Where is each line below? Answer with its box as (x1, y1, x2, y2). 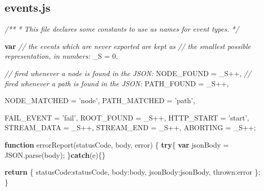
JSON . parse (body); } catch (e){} (5, 149, 106, 160)
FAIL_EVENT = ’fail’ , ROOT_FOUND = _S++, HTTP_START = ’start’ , (5, 112, 249, 123)
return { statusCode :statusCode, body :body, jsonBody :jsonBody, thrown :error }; (5, 166, 260, 177)
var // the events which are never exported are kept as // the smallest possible (5, 40, 251, 51)
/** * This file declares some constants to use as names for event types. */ (5, 23, 239, 34)
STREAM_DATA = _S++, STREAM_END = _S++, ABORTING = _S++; (5, 122, 256, 133)
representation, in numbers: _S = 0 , (5, 51, 118, 61)
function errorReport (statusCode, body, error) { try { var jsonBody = (5, 139, 229, 150)
